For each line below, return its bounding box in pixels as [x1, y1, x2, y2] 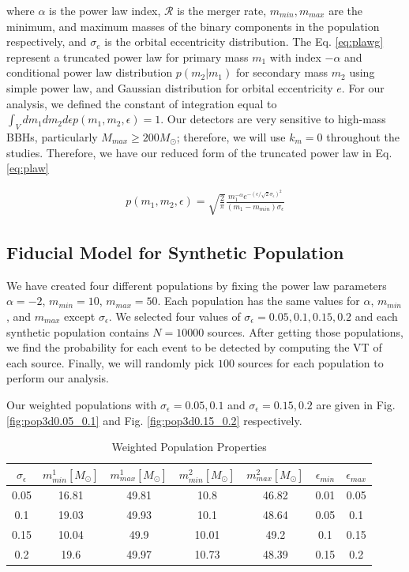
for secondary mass [235, 64, 328, 81]
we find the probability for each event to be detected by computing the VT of [6, 339, 382, 356]
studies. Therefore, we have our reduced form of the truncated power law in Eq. [6, 144, 392, 160]
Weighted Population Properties [111, 438, 267, 455]
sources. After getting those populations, [207, 323, 403, 340]
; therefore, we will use [176, 128, 286, 145]
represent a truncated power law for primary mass [6, 48, 249, 65]
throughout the [326, 128, 400, 145]
